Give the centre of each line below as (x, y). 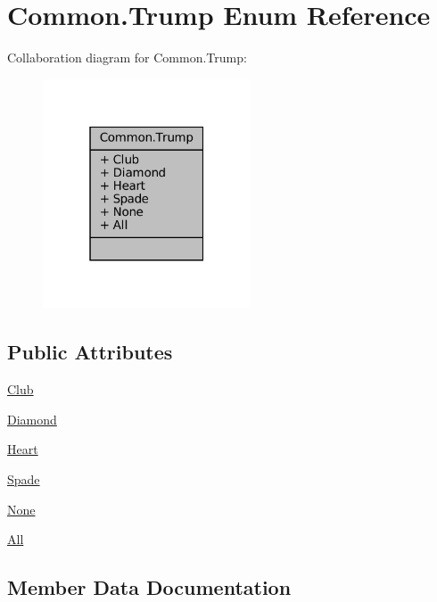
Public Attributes (90, 352)
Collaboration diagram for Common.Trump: (127, 58)
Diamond (32, 419)
